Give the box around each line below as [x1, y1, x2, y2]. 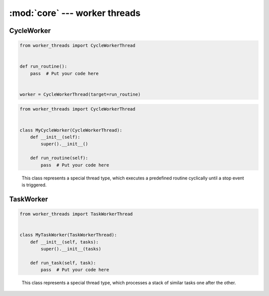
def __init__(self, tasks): [30, 239, 99, 245]
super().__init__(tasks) [40, 246, 102, 252]
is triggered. [21, 182, 47, 188]
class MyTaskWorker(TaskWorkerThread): [19, 232, 117, 238]
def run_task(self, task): [30, 260, 97, 266]
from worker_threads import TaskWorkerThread [19, 211, 133, 217]
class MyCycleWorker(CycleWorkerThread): [19, 127, 123, 133]
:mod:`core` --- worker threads [9, 7, 140, 18]
